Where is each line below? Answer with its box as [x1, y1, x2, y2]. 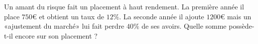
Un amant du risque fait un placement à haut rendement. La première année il [4, 1, 244, 11]
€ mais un [220, 11, 252, 21]
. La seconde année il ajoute [119, 11, 204, 21]
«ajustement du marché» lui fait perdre [4, 21, 125, 31]
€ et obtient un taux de [32, 11, 104, 21]
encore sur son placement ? [15, 30, 98, 41]
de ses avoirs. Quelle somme [141, 21, 227, 31]
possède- [229, 21, 255, 31]
